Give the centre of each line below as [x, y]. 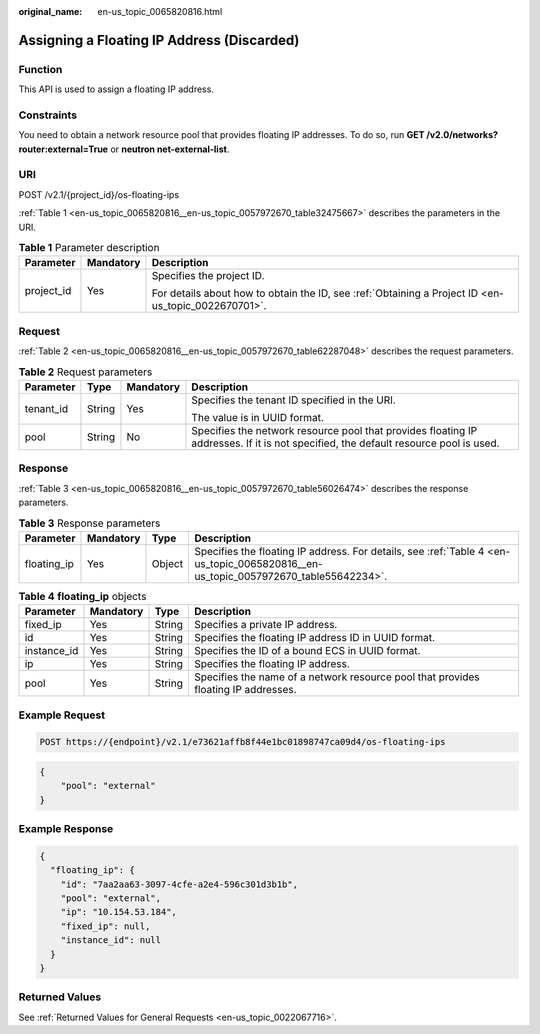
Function [40, 69]
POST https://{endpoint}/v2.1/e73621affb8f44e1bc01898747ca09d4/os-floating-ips [242, 742]
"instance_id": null [111, 940]
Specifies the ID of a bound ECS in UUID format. [307, 651]
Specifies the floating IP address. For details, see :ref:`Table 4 [339, 551]
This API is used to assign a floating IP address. [116, 89]
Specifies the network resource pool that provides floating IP [334, 430]
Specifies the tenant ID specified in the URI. [294, 400]
